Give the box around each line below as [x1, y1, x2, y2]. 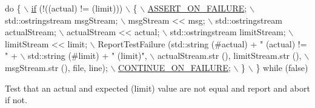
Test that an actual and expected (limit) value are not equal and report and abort [5, 81, 310, 94]
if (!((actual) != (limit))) [31, 2, 123, 14]
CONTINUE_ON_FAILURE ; [118, 61, 231, 73]
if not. [5, 93, 27, 106]
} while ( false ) [256, 61, 308, 73]
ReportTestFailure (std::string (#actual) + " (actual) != [98, 37, 307, 50]
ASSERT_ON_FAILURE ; [147, 2, 247, 14]
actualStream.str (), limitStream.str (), [157, 49, 302, 62]
